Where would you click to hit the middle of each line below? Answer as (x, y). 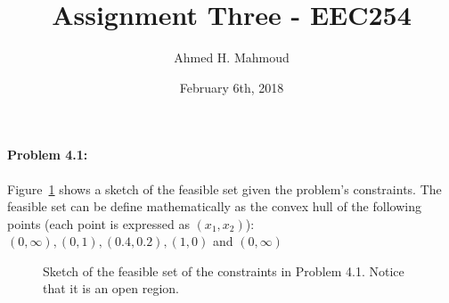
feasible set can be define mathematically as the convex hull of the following (214, 206)
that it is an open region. (111, 288)
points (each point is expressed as (98, 223)
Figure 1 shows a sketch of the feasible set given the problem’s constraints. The (224, 188)
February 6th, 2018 (232, 87)
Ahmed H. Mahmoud (232, 57)
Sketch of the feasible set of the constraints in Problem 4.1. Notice (224, 270)
